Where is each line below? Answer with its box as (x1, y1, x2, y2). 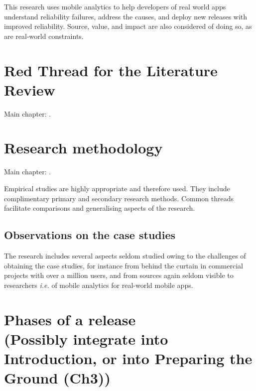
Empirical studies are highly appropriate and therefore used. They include (4, 183, 230, 193)
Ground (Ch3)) (4, 368, 111, 388)
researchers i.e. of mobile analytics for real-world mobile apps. (4, 279, 193, 290)
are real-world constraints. (4, 30, 84, 41)
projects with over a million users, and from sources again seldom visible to (4, 270, 234, 280)
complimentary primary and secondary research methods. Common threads (4, 193, 234, 203)
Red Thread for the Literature (4, 60, 218, 80)
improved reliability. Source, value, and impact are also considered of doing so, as (4, 21, 252, 31)
